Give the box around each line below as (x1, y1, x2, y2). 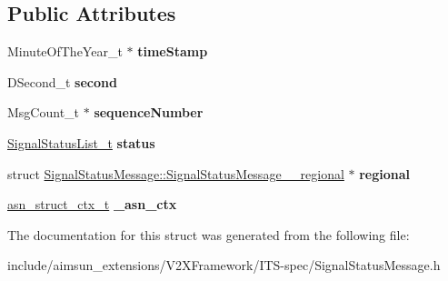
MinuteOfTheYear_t (7, 42, 123, 61)
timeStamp (137, 42, 208, 61)
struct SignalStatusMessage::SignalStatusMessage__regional (7, 164, 344, 183)
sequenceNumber (94, 103, 204, 122)
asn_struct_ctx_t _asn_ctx (7, 195, 177, 214)
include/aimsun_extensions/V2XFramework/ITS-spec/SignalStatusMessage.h (7, 256, 441, 275)
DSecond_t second (7, 72, 117, 91)
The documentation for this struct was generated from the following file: (7, 225, 410, 244)
